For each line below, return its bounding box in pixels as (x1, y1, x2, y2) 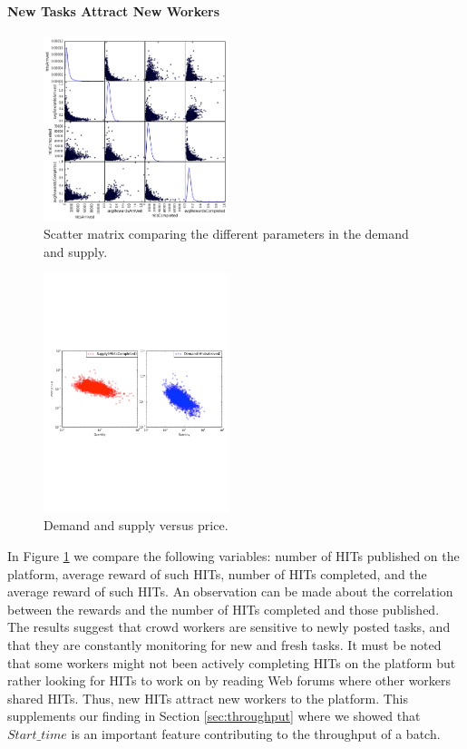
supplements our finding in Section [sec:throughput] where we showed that (7, 706, 421, 725)
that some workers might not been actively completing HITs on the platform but (7, 653, 456, 672)
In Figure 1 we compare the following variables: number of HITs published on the (7, 546, 460, 565)
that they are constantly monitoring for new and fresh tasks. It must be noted (7, 635, 442, 654)
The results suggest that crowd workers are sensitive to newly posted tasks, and (7, 617, 451, 636)
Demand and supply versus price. (44, 516, 229, 535)
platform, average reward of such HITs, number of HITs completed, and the (7, 564, 427, 583)
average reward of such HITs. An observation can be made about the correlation (7, 582, 453, 601)
